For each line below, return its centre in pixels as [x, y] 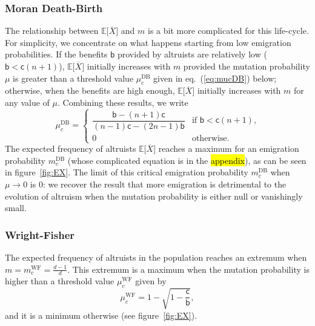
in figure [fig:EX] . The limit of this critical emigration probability [127, 172]
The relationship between [52, 31]
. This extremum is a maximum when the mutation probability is [188, 269]
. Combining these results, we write [123, 102]
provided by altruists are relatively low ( [192, 54]
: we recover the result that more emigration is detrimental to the [164, 184]
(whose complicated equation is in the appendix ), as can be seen [187, 160]
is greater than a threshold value [73, 78]
